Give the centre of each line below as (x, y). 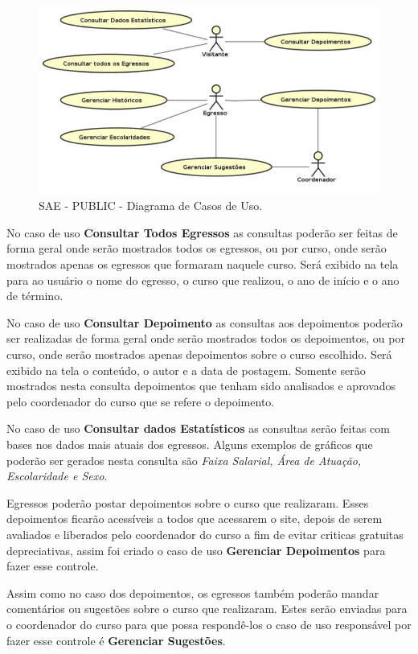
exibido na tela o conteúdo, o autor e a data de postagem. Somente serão (186, 370)
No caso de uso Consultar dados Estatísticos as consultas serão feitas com (198, 428)
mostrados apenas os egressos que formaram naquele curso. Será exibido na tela (203, 264)
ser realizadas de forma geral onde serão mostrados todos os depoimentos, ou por (206, 338)
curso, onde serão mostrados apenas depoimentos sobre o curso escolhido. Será (199, 354)
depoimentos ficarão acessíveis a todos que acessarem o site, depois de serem (195, 518)
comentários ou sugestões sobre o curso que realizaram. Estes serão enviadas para (207, 609)
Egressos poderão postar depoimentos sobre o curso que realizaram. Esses (188, 502)
